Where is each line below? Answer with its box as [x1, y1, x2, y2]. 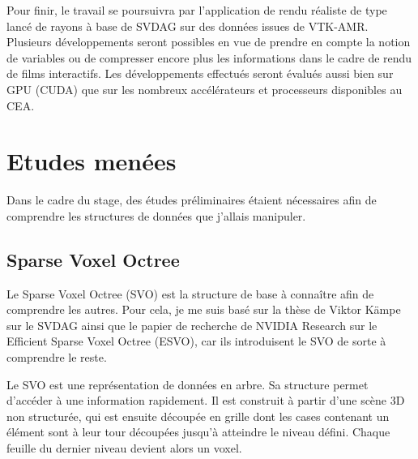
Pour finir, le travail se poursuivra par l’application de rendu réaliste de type [6, 2, 387, 18]
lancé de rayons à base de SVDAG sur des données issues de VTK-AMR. [6, 17, 369, 34]
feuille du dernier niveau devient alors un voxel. [6, 440, 242, 457]
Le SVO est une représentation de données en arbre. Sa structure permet [6, 375, 369, 393]
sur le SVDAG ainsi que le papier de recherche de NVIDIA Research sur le [6, 316, 377, 333]
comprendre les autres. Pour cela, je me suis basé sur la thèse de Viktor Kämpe [6, 301, 401, 318]
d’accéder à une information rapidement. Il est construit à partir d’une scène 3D [6, 392, 405, 409]
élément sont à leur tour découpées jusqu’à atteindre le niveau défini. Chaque [6, 423, 390, 440]
